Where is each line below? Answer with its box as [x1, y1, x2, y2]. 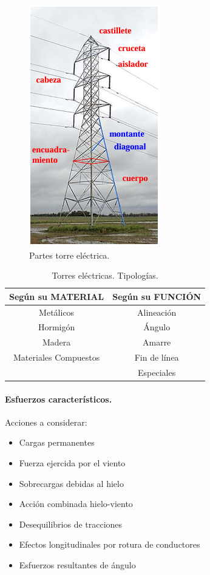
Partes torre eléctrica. [29, 248, 110, 261]
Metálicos [39, 305, 75, 318]
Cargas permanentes [19, 436, 95, 449]
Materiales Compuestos [13, 351, 100, 364]
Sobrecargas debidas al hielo [19, 477, 124, 489]
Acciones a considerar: [5, 415, 87, 428]
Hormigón [38, 321, 75, 333]
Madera [42, 336, 71, 349]
